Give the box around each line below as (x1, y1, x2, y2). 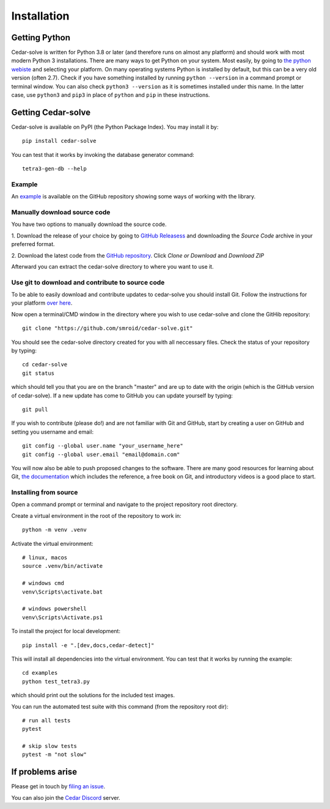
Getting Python (11, 32, 70, 43)
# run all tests (22, 717, 71, 724)
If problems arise (11, 767, 78, 777)
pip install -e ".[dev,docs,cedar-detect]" (22, 642, 155, 648)
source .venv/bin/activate (22, 562, 103, 570)
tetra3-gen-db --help (22, 165, 87, 172)
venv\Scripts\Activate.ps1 (22, 614, 103, 621)
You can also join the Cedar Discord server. (11, 794, 120, 801)
